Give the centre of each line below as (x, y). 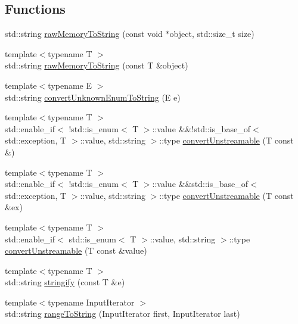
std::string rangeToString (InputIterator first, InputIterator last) (122, 314)
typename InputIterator (91, 302)
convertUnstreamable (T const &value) (76, 250)
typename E (70, 85)
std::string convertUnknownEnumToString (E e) (93, 97)
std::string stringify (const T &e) (65, 282)
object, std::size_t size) (212, 34)
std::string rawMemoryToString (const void (84, 34)
